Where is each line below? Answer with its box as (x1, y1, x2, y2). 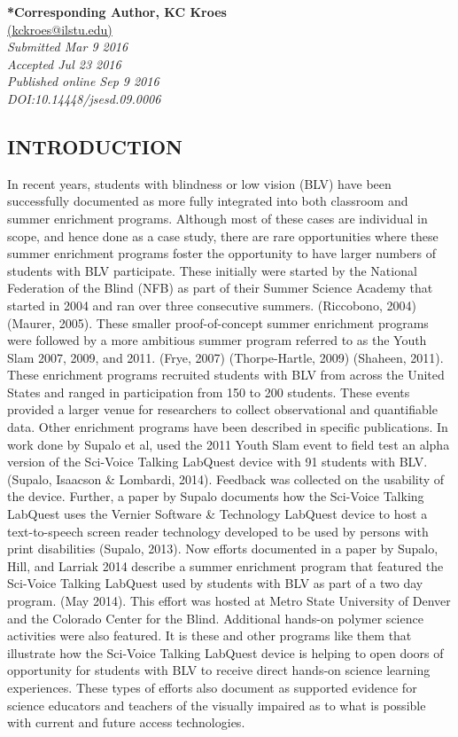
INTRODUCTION (7, 132, 183, 160)
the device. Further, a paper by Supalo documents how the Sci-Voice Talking (7, 487, 424, 506)
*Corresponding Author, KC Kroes (7, 3, 227, 20)
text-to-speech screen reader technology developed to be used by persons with (7, 521, 429, 540)
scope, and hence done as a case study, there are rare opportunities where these (7, 226, 439, 245)
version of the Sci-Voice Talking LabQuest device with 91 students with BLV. (7, 452, 428, 471)
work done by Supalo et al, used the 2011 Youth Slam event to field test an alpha (7, 435, 450, 453)
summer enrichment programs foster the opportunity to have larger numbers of (7, 244, 437, 263)
